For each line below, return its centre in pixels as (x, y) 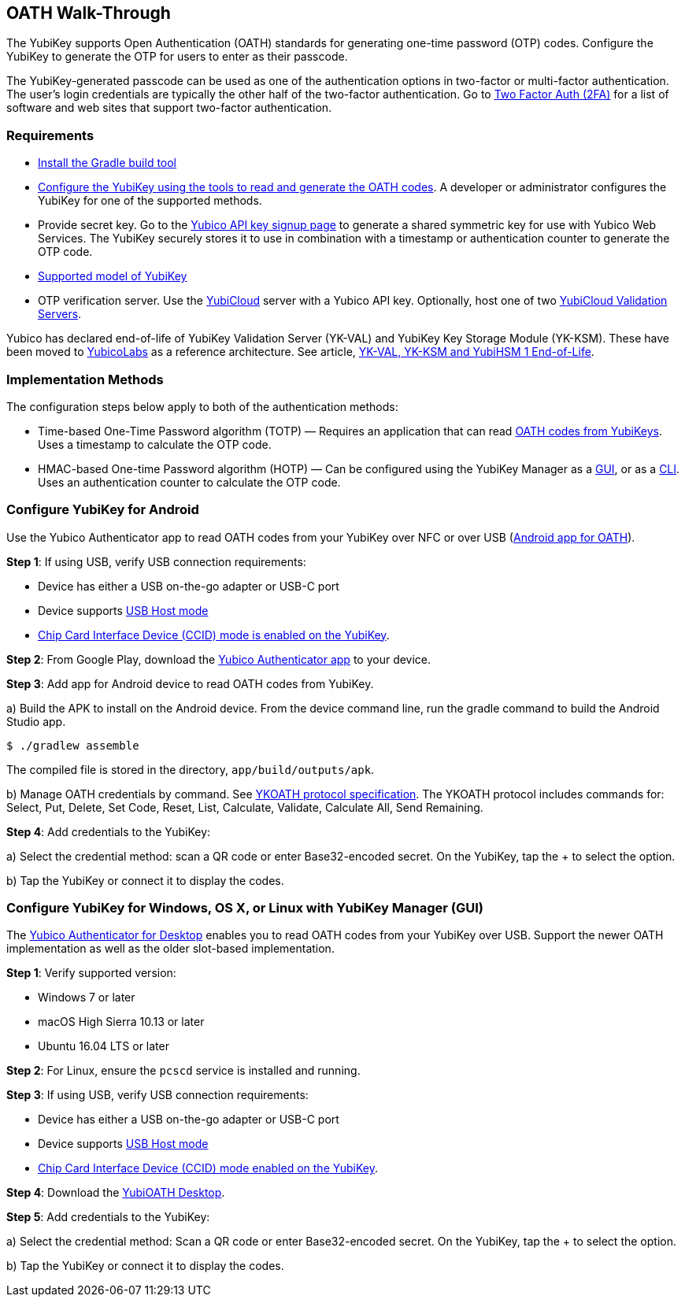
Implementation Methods (85, 379)
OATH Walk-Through (89, 13)
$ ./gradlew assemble (73, 745)
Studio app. (36, 721)
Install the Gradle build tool (107, 163)
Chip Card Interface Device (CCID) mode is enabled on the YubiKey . (214, 635)
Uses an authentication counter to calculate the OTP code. (189, 482)
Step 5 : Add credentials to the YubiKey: (108, 1217)
